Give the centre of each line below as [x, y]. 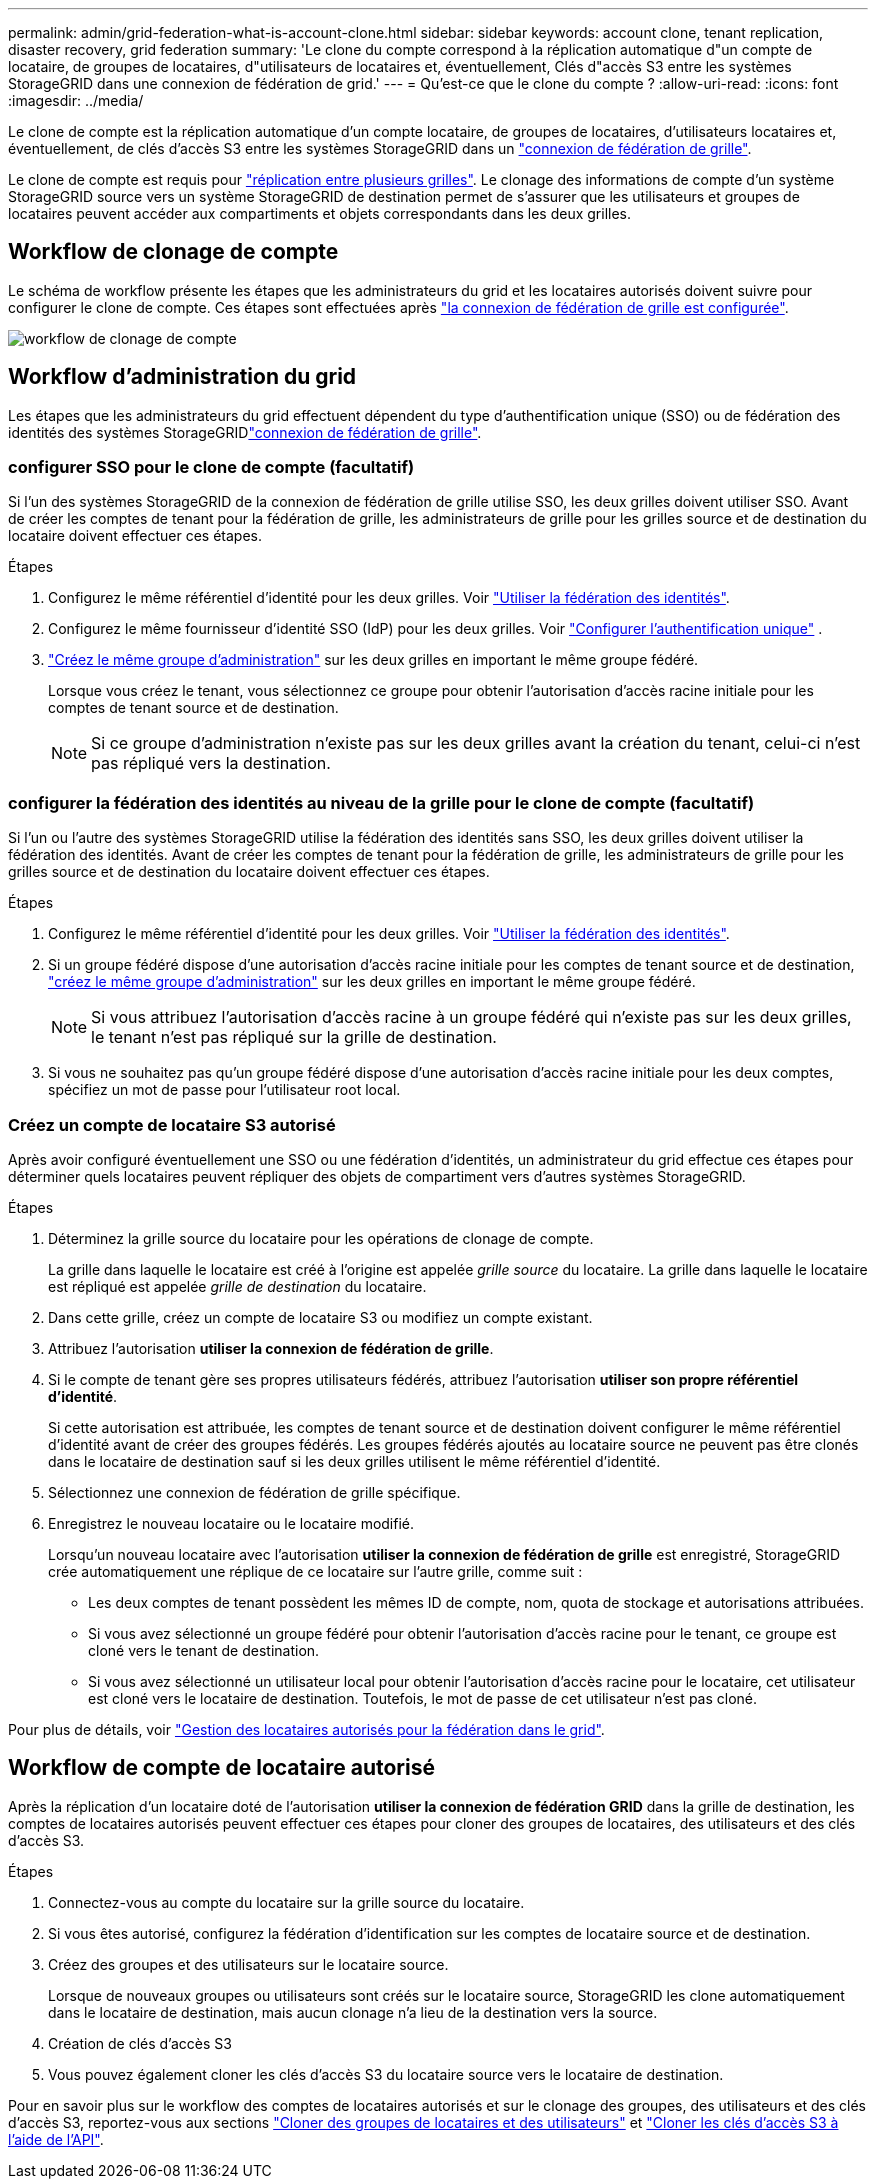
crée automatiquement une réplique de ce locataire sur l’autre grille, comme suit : [315, 1571]
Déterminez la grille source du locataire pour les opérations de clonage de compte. [321, 1238]
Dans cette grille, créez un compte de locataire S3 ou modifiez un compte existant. [320, 1317]
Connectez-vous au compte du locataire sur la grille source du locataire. [286, 1902]
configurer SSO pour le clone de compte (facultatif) [211, 467]
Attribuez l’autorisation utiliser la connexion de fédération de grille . [271, 1348]
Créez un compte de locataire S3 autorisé [172, 1124]
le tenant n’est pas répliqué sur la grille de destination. [294, 1037]
